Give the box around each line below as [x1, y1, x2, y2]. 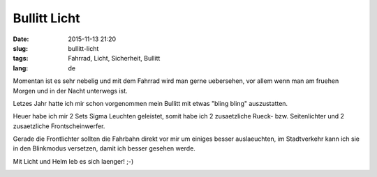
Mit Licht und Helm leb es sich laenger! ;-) [13, 157, 134, 165]
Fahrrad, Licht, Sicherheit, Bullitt [68, 54, 161, 63]
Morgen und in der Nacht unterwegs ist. [13, 86, 128, 95]
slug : [13, 44, 28, 52]
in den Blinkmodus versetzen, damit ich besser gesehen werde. [13, 144, 195, 153]
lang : [13, 63, 29, 72]
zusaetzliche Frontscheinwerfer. [13, 122, 105, 130]
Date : [13, 35, 29, 43]
